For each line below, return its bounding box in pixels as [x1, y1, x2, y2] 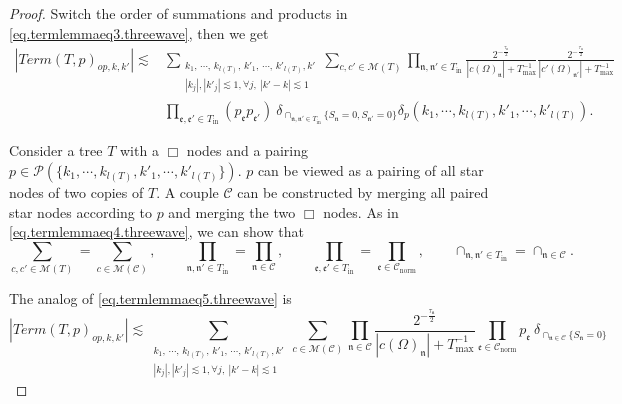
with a [119, 140, 159, 161]
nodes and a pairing [186, 140, 308, 161]
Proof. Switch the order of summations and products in [9, 3, 348, 23]
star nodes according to [9, 201, 152, 222]
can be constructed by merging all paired [237, 182, 489, 202]
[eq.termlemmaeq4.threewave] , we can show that [9, 221, 304, 242]
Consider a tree [9, 140, 103, 161]
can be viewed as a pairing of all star [257, 160, 484, 180]
